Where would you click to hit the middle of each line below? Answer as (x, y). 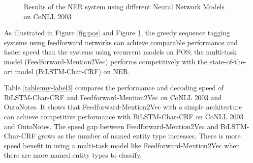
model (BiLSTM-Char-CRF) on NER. (72, 71)
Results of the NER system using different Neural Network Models (124, 6)
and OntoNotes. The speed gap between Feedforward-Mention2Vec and (111, 126)
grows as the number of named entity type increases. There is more (139, 136)
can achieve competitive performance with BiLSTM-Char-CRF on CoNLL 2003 (124, 116)
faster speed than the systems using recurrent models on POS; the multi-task (120, 52)
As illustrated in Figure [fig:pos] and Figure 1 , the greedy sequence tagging (117, 33)
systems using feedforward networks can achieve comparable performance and (121, 42)
